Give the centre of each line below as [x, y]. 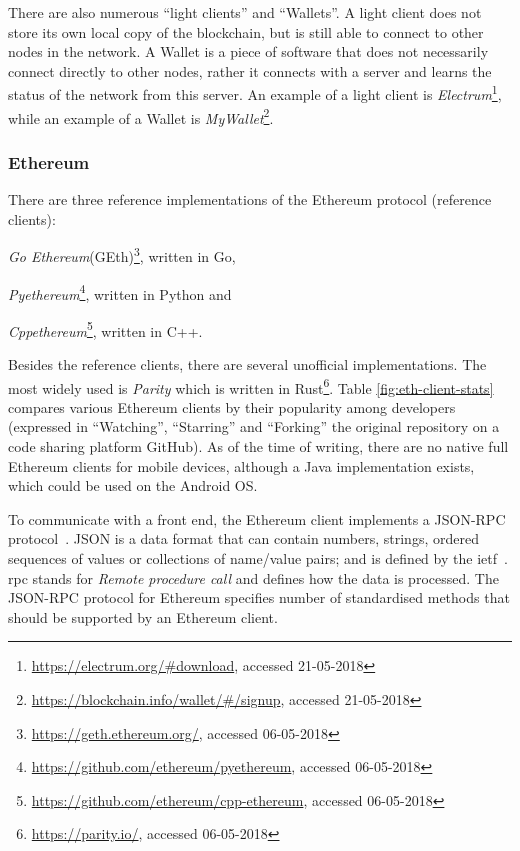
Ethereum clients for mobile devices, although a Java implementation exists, [241, 465]
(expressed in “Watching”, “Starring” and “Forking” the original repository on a [254, 426]
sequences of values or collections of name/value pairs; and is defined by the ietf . [258, 558]
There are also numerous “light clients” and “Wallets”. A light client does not [245, 12]
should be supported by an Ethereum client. [143, 616]
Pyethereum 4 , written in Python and [120, 292]
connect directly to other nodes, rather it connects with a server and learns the [250, 70]
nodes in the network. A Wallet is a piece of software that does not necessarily [248, 51]
